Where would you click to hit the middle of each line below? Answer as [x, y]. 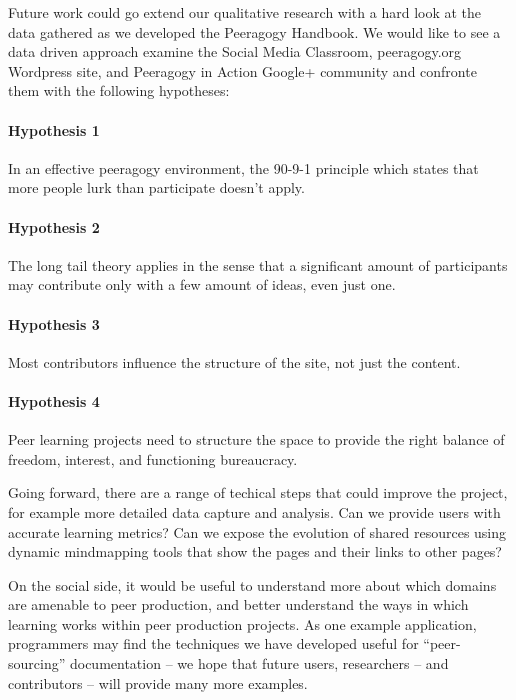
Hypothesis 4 [54, 400]
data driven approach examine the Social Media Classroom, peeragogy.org [235, 51]
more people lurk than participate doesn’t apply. [156, 187]
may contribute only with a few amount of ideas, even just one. [202, 284]
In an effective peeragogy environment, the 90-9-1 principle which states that [243, 167]
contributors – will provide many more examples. [158, 682]
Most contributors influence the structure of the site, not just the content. [234, 361]
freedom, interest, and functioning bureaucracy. [153, 458]
